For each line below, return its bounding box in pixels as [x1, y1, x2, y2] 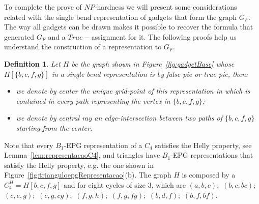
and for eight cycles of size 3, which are [63, 179, 186, 190]
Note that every [4, 139, 53, 150]
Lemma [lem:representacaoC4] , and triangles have [4, 150, 160, 160]
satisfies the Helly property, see [155, 139, 252, 150]
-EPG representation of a [64, 139, 142, 150]
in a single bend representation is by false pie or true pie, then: [51, 68, 248, 79]
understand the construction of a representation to [4, 41, 162, 52]
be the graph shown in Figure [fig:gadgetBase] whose [71, 58, 235, 69]
